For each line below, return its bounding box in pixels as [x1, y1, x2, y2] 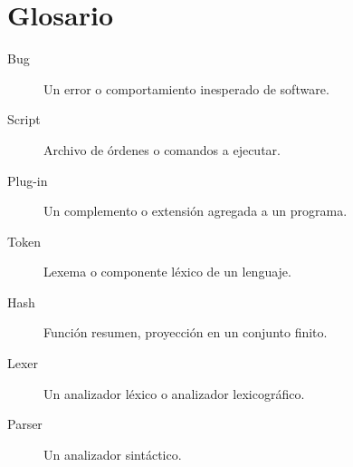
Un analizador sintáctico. [43, 444, 182, 463]
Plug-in [7, 170, 48, 190]
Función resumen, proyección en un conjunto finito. [43, 323, 328, 342]
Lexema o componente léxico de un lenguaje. [43, 262, 291, 281]
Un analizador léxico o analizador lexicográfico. [43, 384, 305, 403]
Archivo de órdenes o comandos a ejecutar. [43, 140, 281, 159]
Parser [7, 414, 43, 433]
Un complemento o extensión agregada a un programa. [43, 201, 348, 220]
